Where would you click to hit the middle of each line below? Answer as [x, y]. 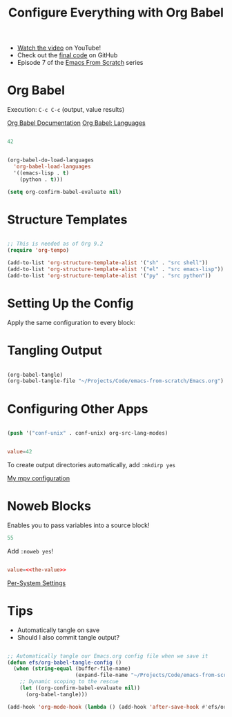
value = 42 [20, 452]
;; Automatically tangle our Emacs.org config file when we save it [108, 656]
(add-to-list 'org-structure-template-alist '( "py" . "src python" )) [109, 275]
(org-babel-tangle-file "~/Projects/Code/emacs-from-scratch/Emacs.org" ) [116, 381]
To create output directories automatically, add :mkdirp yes [91, 465]
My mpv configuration [39, 478]
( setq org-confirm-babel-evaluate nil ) [65, 192]
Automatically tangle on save [58, 630]
